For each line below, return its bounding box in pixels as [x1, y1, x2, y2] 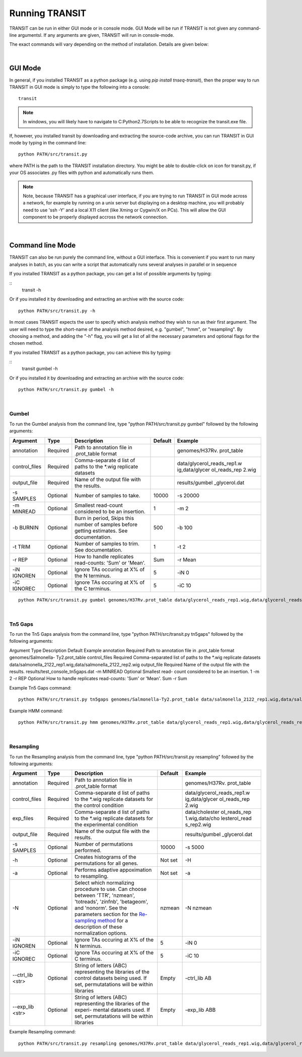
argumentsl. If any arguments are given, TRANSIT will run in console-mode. [18, 32, 175, 38]
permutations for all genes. [74, 860, 138, 867]
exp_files [12, 815, 34, 822]
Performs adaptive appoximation [74, 866, 152, 873]
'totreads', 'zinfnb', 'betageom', [74, 898, 148, 905]
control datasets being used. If [74, 974, 147, 981]
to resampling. [74, 873, 109, 880]
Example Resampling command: [9, 1029, 76, 1035]
